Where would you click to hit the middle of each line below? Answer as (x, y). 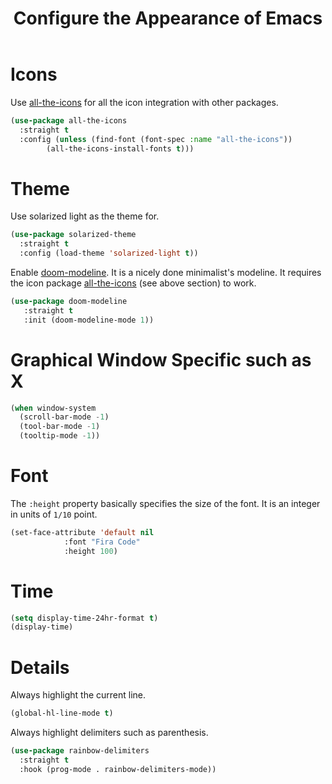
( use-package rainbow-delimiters (80, 751)
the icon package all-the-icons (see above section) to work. (133, 283)
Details (40, 667)
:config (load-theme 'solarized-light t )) (109, 253)
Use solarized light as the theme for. (85, 216)
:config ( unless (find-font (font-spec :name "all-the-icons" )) (156, 139)
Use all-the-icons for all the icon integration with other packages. (144, 102)
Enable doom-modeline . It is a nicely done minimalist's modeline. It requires (166, 272)
